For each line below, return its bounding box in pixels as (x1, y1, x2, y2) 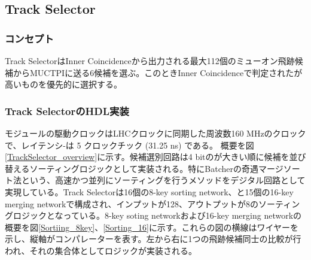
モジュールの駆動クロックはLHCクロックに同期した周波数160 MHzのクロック (5, 127, 306, 139)
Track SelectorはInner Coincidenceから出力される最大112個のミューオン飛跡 (5, 55, 295, 66)
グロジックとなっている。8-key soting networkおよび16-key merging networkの (5, 209, 302, 222)
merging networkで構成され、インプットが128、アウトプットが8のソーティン (5, 197, 300, 210)
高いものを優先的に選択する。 (5, 78, 122, 90)
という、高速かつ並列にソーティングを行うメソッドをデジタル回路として (22, 174, 306, 186)
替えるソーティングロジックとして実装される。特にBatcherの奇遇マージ (5, 162, 283, 174)
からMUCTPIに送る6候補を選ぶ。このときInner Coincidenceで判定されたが (13, 66, 303, 78)
